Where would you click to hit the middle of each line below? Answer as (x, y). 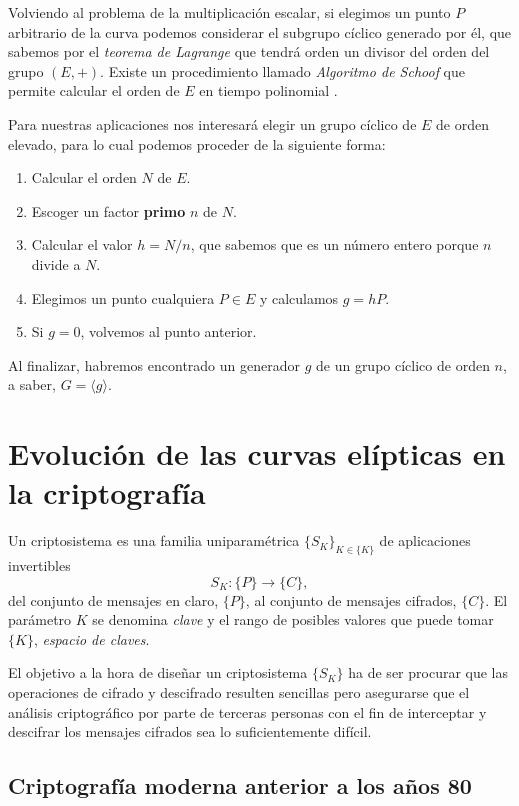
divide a (56, 263)
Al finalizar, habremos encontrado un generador (154, 364)
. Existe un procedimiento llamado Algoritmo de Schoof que (283, 70)
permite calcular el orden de (94, 90)
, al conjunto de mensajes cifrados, (351, 599)
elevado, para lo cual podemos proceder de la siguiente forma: (197, 143)
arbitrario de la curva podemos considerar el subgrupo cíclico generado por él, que (260, 31)
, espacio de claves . (91, 638)
